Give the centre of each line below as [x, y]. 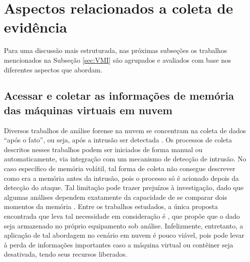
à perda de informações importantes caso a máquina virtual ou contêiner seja [119, 244]
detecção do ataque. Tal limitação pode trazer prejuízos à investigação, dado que [124, 187]
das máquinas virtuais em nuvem [88, 110]
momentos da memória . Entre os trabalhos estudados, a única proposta [111, 206]
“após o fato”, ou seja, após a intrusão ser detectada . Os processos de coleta [118, 140]
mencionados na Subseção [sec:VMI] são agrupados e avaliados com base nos [117, 60]
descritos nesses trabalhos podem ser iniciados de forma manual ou [103, 149]
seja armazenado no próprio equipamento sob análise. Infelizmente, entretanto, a [124, 225]
